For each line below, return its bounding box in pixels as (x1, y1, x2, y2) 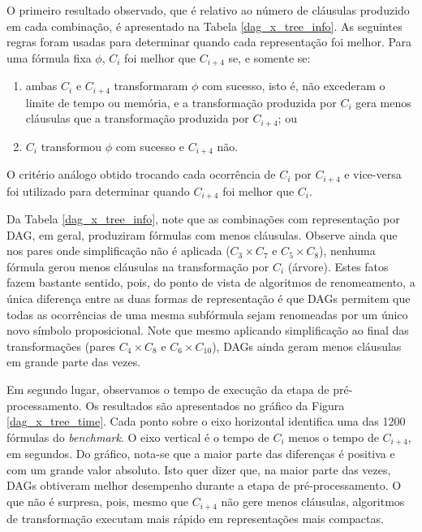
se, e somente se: (228, 49, 311, 66)
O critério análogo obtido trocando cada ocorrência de (6, 166, 276, 183)
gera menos (355, 93, 411, 110)
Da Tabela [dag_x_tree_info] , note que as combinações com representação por (6, 210, 400, 227)
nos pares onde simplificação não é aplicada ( (6, 242, 230, 259)
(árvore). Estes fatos (287, 257, 389, 275)
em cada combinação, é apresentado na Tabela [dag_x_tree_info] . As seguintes (6, 17, 403, 34)
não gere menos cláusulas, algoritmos (221, 493, 405, 510)
